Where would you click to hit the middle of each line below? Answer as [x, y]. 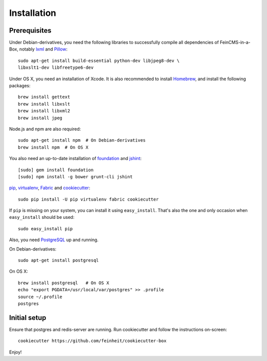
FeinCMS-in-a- [235, 43]
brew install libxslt [44, 104]
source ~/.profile [40, 297]
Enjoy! [16, 352]
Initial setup [28, 318]
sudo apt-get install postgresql [58, 260]
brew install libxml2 [44, 111]
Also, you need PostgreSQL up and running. [54, 240]
